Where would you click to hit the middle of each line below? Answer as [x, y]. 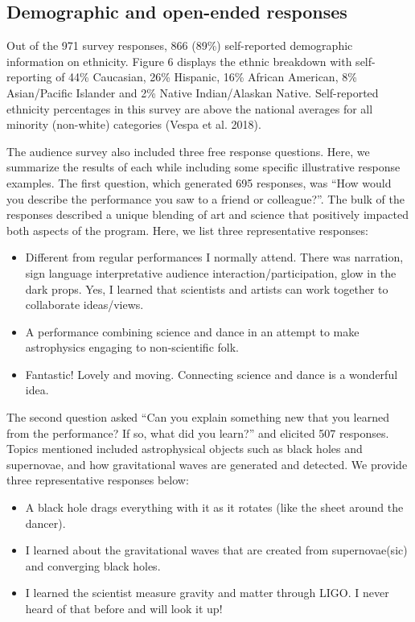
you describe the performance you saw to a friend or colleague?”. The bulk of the [205, 198]
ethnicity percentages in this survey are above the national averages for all [190, 108]
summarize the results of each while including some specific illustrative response [203, 167]
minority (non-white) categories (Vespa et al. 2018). [134, 124]
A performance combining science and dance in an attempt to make [192, 331]
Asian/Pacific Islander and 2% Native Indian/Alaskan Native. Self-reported [193, 92]
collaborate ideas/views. [84, 305]
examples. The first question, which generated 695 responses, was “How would [199, 182]
